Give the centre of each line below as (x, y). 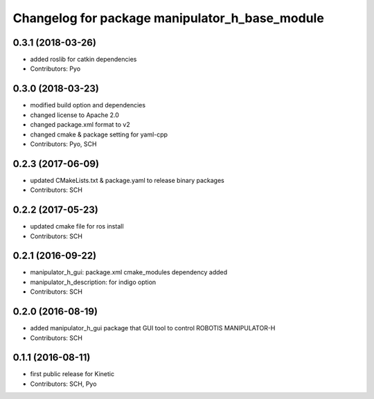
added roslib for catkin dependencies (83, 60)
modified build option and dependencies (88, 105)
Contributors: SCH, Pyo (63, 384)
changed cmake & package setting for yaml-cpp (99, 134)
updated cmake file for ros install (77, 227)
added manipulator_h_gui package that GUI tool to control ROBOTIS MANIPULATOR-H (153, 328)
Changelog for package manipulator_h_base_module (169, 18)
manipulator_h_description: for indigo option (93, 282)
